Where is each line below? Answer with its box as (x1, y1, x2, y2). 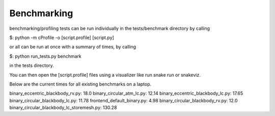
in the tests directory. (9, 62, 54, 68)
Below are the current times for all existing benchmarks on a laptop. (9, 81, 152, 87)
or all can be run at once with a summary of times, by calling (9, 44, 136, 50)
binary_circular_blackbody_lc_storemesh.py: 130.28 (9, 104, 117, 111)
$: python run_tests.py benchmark (9, 53, 81, 59)
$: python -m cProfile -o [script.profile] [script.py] (9, 34, 114, 41)
